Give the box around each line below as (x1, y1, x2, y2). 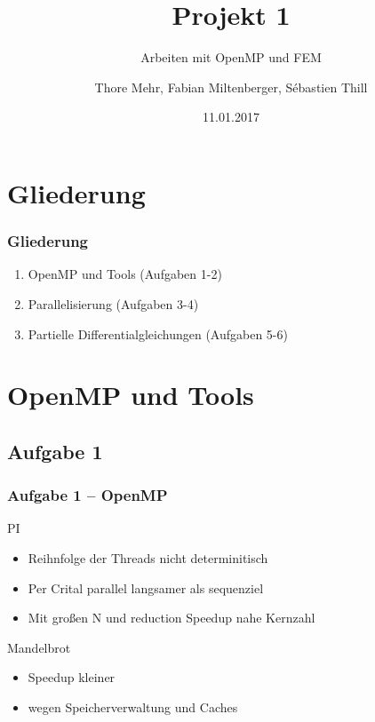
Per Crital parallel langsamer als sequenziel (28, 578, 264, 597)
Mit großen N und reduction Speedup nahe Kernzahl (28, 608, 315, 627)
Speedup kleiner (28, 668, 116, 686)
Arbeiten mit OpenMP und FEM (140, 48, 322, 67)
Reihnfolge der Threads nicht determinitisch (28, 549, 268, 567)
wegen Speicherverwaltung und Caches (28, 698, 238, 717)
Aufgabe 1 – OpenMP (7, 484, 168, 506)
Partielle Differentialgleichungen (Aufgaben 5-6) (28, 324, 288, 343)
